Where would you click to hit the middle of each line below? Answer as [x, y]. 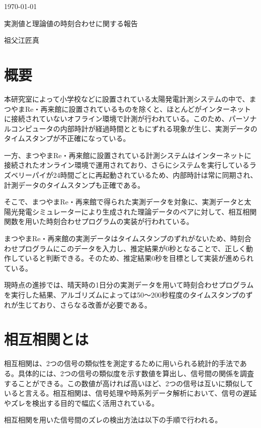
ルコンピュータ [29, 128]
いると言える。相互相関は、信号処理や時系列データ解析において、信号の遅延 [130, 393]
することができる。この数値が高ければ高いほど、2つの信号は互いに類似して [129, 383]
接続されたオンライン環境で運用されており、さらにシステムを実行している [127, 165]
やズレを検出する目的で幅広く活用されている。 [81, 403]
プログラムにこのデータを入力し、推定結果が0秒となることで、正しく [132, 248]
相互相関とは [47, 339]
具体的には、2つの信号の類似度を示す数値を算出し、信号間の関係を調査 [136, 373]
